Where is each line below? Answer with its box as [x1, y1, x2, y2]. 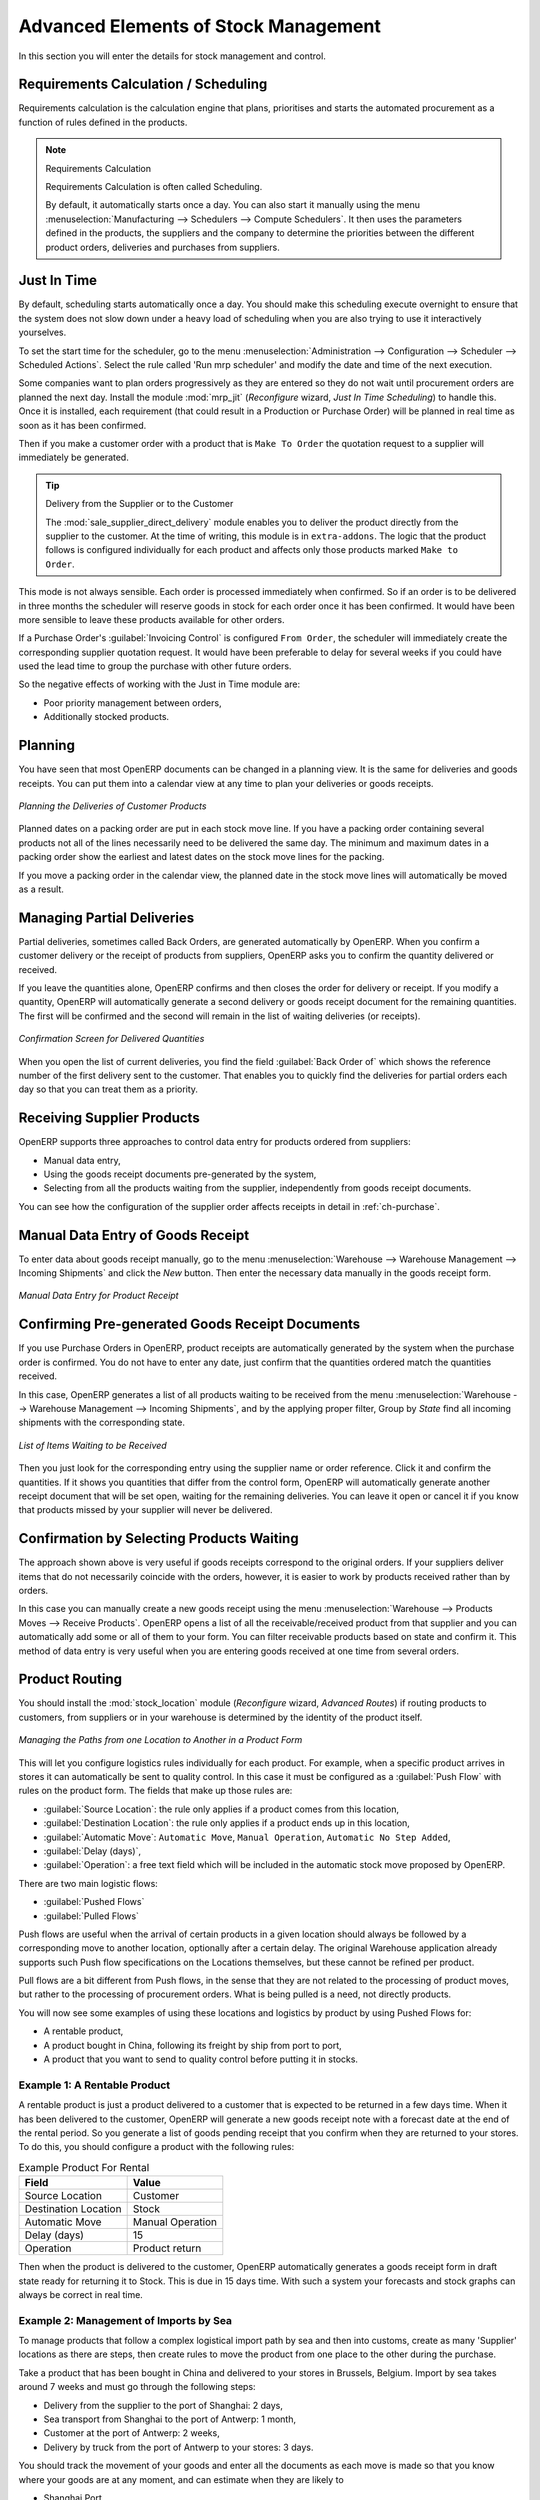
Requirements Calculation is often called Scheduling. [45, 181, 263, 193]
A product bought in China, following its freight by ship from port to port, [43, 2039, 342, 2051]
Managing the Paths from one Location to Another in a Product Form [18, 1734, 303, 1746]
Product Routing [18, 1671, 123, 1688]
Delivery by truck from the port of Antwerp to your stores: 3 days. [43, 2441, 314, 2453]
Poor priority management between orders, [43, 696, 222, 709]
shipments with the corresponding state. [18, 1416, 185, 1429]
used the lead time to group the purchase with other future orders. [18, 660, 292, 672]
